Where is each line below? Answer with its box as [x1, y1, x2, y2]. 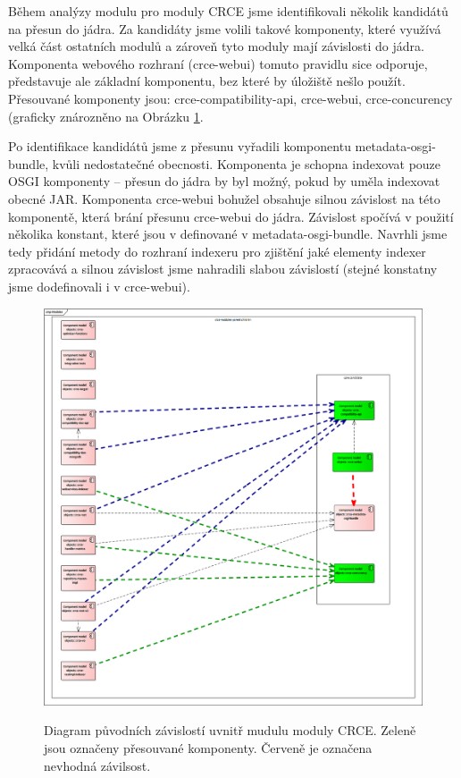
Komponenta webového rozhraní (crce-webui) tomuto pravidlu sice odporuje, [8, 54, 428, 72]
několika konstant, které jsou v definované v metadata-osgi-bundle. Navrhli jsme [8, 224, 448, 243]
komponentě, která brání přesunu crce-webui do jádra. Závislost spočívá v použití [8, 207, 454, 225]
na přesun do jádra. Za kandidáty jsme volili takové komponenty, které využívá [8, 19, 441, 38]
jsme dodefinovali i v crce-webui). [8, 276, 190, 295]
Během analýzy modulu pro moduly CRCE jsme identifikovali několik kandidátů [8, 2, 448, 20]
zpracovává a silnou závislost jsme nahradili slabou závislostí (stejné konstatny [8, 259, 438, 278]
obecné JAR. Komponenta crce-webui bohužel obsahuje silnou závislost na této [8, 189, 440, 207]
